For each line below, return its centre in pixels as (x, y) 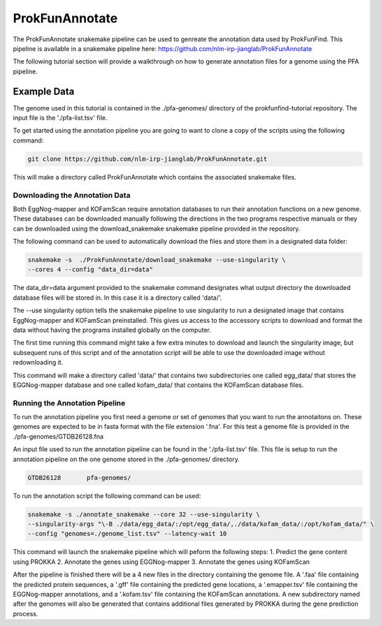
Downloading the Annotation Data (72, 195)
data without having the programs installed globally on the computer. (112, 330)
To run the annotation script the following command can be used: (107, 495)
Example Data (44, 91)
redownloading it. (38, 363)
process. (26, 613)
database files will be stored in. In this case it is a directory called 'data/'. (117, 298)
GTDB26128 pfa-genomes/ (79, 478)
